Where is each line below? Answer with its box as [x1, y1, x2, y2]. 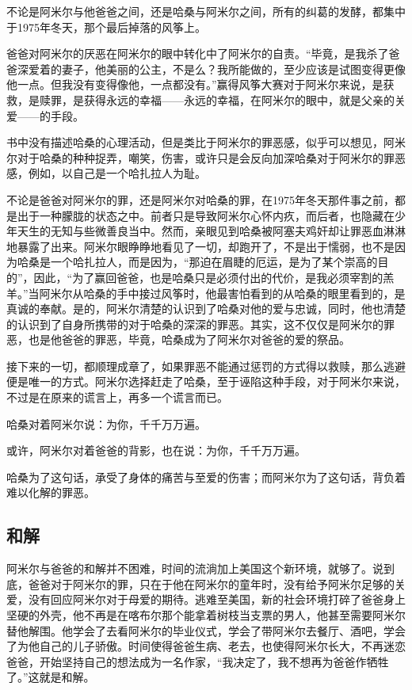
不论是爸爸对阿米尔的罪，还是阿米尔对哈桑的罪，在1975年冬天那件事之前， [6, 191, 395, 208]
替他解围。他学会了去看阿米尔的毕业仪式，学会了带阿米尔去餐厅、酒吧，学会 [6, 622, 406, 639]
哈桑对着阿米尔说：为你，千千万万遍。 [6, 415, 206, 432]
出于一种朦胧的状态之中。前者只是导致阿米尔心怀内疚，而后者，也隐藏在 [17, 207, 395, 223]
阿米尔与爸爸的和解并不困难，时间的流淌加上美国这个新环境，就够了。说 [6, 560, 383, 577]
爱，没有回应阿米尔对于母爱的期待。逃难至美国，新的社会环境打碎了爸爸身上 [6, 591, 406, 608]
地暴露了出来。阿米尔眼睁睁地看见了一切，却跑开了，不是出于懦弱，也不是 [6, 238, 395, 254]
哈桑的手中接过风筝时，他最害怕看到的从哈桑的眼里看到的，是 [83, 284, 406, 301]
